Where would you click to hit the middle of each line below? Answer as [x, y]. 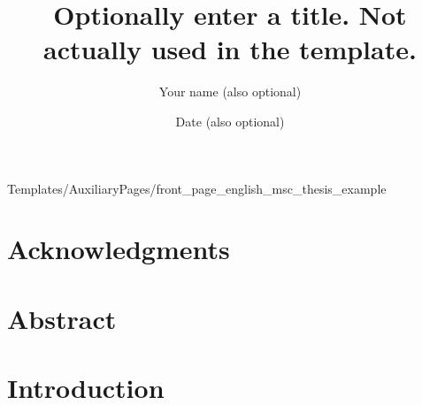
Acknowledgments [119, 249]
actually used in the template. [230, 49]
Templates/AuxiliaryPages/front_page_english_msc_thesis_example [197, 188]
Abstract [62, 318]
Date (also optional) [230, 121]
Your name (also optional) [230, 92]
